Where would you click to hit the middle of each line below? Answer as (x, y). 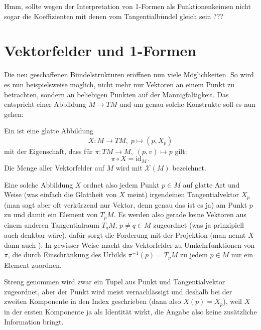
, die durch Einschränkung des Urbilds (67, 255)
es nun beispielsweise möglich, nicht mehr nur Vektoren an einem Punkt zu (119, 84)
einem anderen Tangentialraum (52, 224)
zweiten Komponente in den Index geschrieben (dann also (93, 301)
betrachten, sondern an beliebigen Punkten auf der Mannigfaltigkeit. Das (116, 94)
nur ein (242, 255)
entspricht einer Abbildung (45, 104)
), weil (232, 301)
